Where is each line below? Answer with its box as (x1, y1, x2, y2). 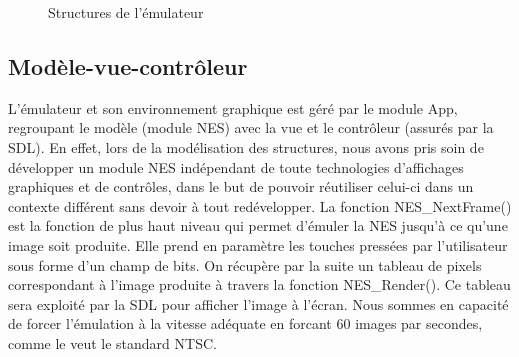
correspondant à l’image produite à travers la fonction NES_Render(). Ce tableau (8, 274, 511, 295)
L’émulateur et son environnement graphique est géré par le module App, (8, 97, 458, 118)
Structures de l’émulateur (48, 2, 204, 22)
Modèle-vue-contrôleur (8, 50, 248, 81)
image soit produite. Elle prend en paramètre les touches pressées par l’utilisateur (8, 234, 508, 255)
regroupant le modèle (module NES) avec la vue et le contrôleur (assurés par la (8, 117, 494, 138)
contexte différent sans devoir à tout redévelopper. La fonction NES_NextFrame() (8, 195, 512, 216)
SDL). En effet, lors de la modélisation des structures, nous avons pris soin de (8, 136, 484, 157)
